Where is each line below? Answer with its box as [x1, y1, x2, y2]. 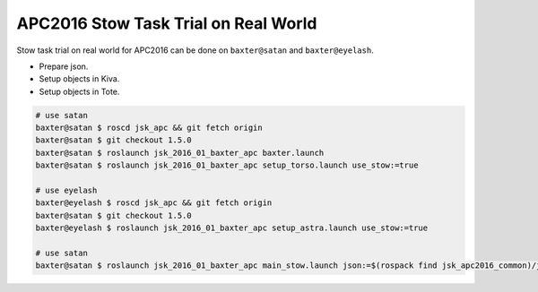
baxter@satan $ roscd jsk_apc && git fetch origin [35, 123, 264, 133]
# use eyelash [35, 185, 98, 196]
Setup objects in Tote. [39, 86, 120, 97]
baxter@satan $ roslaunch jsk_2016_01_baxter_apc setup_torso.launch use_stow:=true [35, 160, 419, 170]
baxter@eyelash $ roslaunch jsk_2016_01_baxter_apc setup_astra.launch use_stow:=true [35, 223, 429, 233]
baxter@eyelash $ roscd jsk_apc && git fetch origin [35, 198, 273, 208]
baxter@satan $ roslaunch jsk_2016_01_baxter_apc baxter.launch [35, 148, 325, 158]
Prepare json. [39, 61, 89, 72]
